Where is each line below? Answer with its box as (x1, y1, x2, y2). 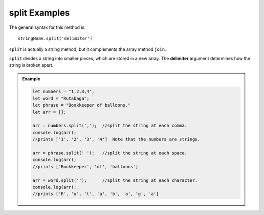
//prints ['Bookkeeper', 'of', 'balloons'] (32, 164, 139, 169)
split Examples (9, 7, 70, 18)
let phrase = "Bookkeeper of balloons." (32, 102, 131, 108)
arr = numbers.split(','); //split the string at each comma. (32, 123, 188, 129)
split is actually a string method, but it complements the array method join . (9, 46, 166, 52)
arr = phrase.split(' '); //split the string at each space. (32, 150, 188, 156)
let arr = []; (32, 109, 66, 115)
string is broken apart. (9, 62, 54, 68)
